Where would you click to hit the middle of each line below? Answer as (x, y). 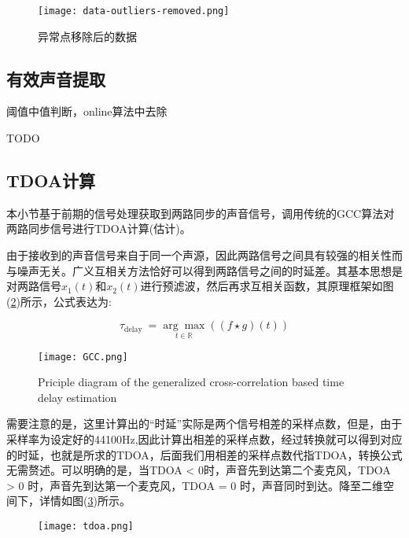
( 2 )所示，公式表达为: (59, 301)
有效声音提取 (56, 78)
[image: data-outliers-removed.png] (134, 11)
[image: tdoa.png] (86, 527)
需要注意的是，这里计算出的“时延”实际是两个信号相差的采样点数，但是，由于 (204, 424)
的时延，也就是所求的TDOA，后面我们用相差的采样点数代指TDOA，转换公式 (204, 454)
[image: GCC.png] (83, 357)
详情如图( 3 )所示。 (85, 501)
